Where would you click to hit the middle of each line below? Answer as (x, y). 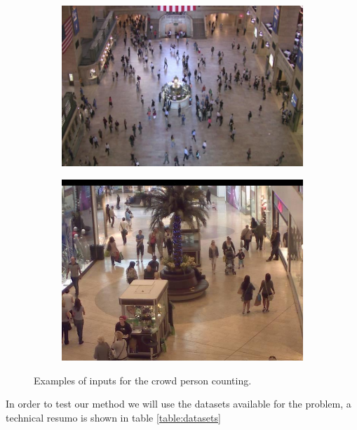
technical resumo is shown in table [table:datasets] (113, 417)
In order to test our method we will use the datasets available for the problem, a (178, 404)
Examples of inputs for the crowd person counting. (143, 380)
